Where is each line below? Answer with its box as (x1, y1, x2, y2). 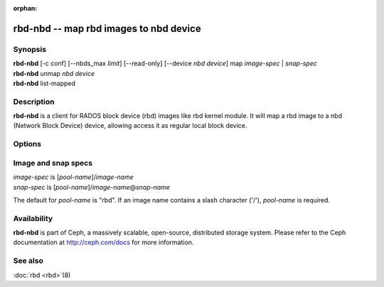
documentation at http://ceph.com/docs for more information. (13, 238, 194, 247)
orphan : (13, 4, 38, 12)
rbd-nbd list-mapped (13, 79, 76, 87)
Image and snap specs (13, 158, 92, 168)
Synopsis (13, 44, 46, 54)
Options (13, 139, 42, 149)
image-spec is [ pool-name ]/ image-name (13, 173, 134, 181)
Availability (13, 213, 53, 223)
